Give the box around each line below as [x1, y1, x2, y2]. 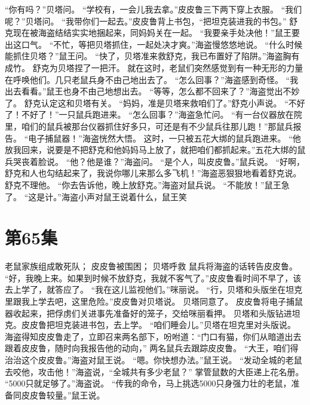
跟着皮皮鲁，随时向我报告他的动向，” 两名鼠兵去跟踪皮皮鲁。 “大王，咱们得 [5, 342, 299, 354]
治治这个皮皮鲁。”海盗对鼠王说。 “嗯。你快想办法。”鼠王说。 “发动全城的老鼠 [5, 353, 302, 366]
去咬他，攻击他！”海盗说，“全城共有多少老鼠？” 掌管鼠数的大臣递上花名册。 [5, 365, 304, 378]
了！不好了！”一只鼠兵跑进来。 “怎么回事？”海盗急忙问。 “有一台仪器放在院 [5, 108, 302, 121]
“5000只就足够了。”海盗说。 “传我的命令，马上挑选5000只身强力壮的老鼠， [5, 377, 291, 389]
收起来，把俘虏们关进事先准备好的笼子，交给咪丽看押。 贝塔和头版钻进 [13, 306, 292, 319]
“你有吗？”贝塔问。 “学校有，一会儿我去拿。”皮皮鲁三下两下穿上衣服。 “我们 [5, 3, 302, 15]
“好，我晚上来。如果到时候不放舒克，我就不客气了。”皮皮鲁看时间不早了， [5, 271, 293, 284]
